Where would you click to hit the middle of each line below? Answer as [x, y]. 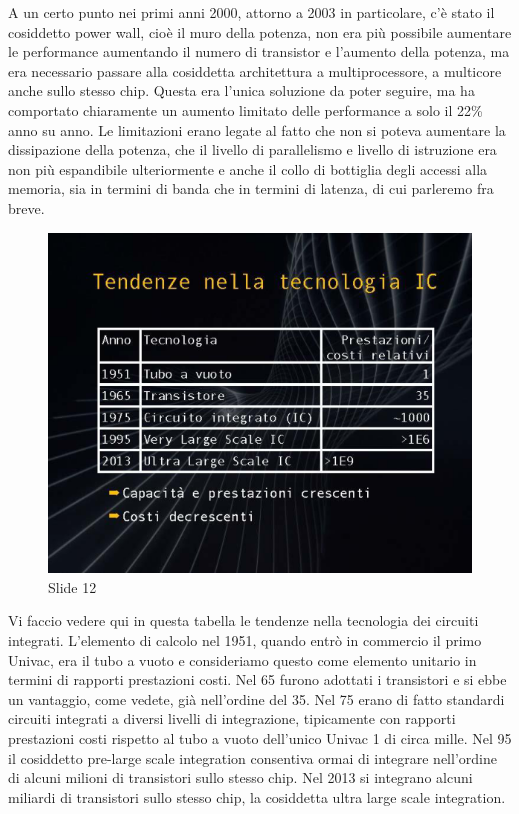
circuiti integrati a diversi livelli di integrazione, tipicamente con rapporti [232, 718]
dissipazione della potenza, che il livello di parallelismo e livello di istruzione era [252, 149]
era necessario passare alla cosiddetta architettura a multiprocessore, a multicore [255, 70]
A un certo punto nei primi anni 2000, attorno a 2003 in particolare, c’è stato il [251, 12]
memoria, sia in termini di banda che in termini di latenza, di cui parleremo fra [251, 188]
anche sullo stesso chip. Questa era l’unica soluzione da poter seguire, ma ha [241, 90]
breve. [26, 207]
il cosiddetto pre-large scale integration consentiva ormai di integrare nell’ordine [252, 757]
